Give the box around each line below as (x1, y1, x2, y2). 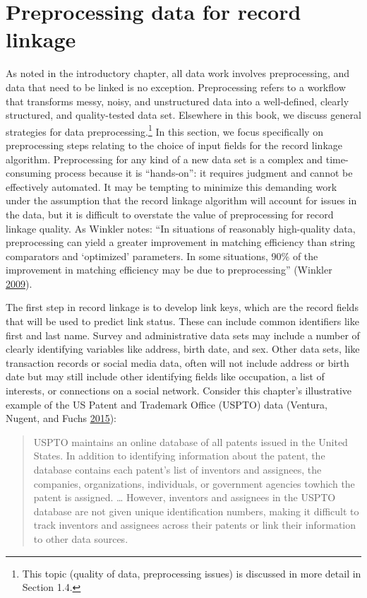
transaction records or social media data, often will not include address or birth (6, 355, 349, 370)
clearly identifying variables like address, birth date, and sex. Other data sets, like (6, 341, 360, 356)
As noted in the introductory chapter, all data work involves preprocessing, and (6, 66, 350, 81)
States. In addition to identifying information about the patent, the (33, 448, 325, 463)
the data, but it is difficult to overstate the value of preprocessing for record (6, 206, 334, 221)
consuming (6, 165, 52, 180)
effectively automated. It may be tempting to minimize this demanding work (6, 179, 337, 194)
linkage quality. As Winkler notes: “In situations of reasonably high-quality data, (6, 221, 356, 235)
